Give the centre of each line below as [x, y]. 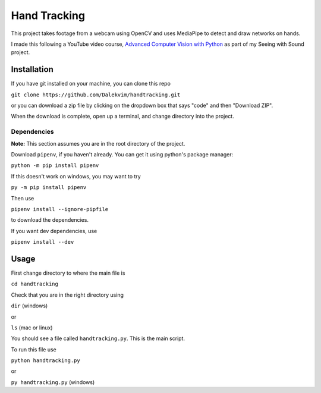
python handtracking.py [45, 361]
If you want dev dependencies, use [54, 231]
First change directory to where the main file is [68, 273]
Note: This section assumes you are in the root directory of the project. [98, 143]
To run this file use [34, 349]
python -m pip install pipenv [55, 166]
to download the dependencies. [50, 220]
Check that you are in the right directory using [67, 295]
